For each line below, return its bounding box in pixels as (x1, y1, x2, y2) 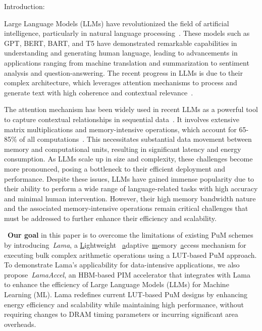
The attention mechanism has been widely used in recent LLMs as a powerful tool (4, 104, 258, 115)
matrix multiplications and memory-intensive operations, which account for (4, 124, 237, 134)
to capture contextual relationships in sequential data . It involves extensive (4, 114, 239, 124)
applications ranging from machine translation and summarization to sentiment (4, 57, 249, 68)
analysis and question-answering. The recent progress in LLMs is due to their (4, 67, 243, 78)
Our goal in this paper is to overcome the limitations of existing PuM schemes (8, 230, 253, 240)
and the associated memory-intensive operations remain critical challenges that (4, 203, 248, 213)
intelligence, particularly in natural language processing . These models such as (4, 28, 250, 38)
